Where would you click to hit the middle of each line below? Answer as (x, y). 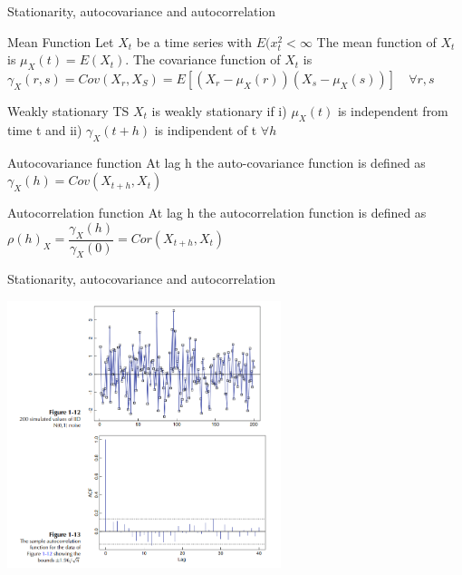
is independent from (393, 110)
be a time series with (194, 41)
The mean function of (376, 41)
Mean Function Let (61, 41)
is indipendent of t (206, 129)
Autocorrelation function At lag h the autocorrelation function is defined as (217, 213)
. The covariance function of (203, 59)
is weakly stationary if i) (219, 110)
